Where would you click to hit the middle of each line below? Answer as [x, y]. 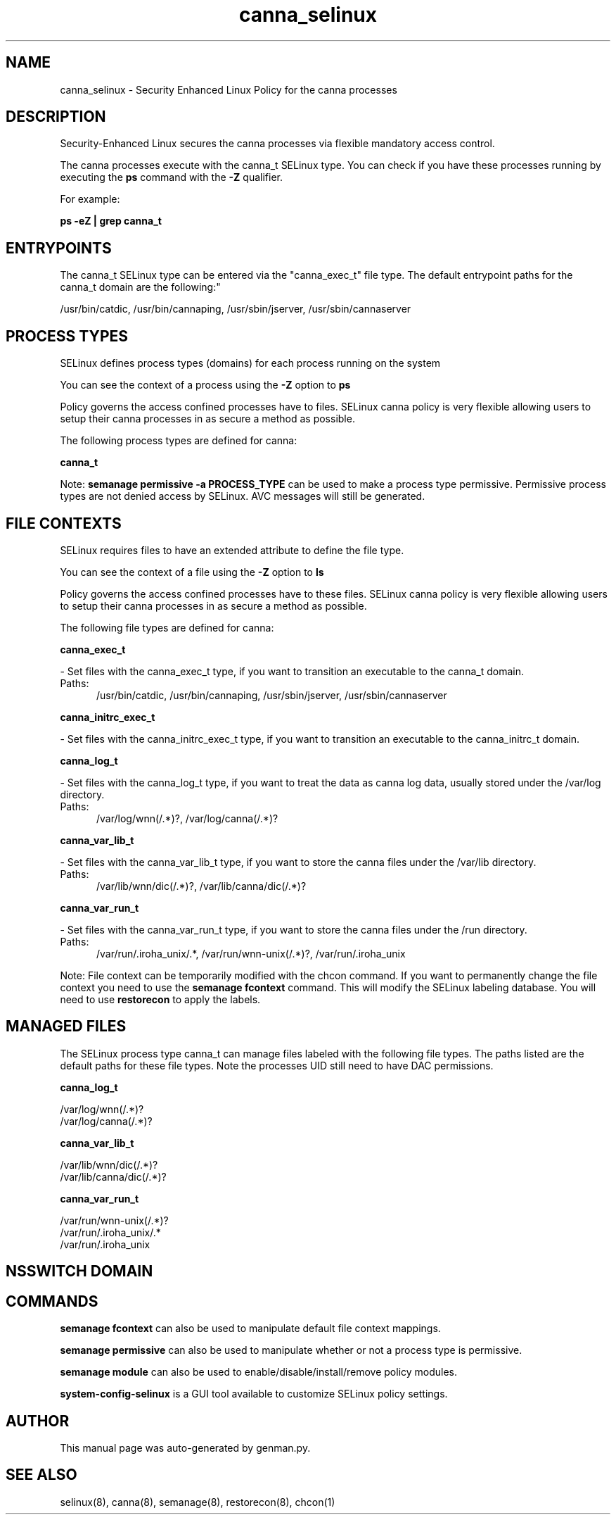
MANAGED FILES [66, 1026]
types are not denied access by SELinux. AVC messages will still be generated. [243, 496]
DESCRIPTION [56, 117]
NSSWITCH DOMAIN [79, 1271]
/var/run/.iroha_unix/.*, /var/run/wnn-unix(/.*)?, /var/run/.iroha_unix [251, 953]
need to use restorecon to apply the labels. [160, 999]
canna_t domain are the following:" [140, 287]
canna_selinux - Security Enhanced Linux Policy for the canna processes [229, 89]
